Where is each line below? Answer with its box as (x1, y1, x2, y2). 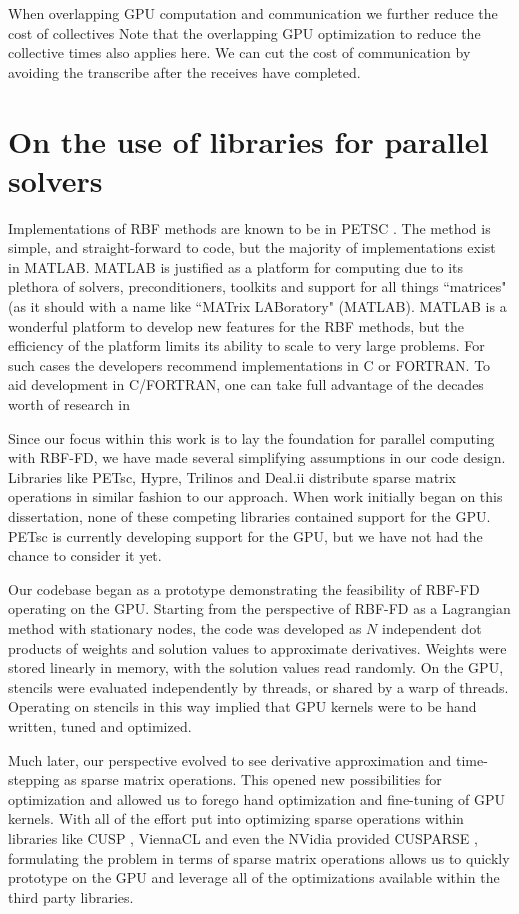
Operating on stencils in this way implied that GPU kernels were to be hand (8, 696, 477, 717)
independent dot (382, 617, 482, 638)
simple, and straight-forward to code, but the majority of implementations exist (8, 237, 496, 258)
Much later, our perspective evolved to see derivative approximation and (8, 749, 452, 770)
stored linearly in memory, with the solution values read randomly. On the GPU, (8, 657, 504, 678)
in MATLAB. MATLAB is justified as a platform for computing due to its (8, 256, 464, 277)
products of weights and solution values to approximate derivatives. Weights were (8, 637, 507, 658)
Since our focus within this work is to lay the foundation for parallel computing (8, 427, 495, 448)
